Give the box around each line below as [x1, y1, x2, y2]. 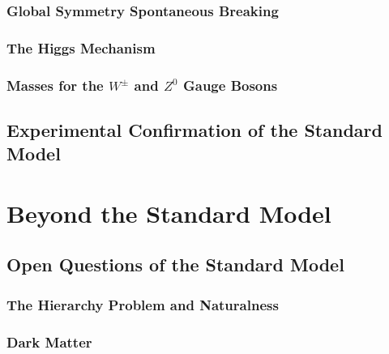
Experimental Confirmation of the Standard [6, 117, 383, 142]
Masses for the [6, 75, 104, 95]
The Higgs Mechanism [6, 37, 156, 58]
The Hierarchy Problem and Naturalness [6, 294, 279, 314]
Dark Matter [6, 331, 92, 352]
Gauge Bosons [182, 75, 278, 95]
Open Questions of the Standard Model [6, 252, 344, 277]
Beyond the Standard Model [6, 196, 331, 229]
